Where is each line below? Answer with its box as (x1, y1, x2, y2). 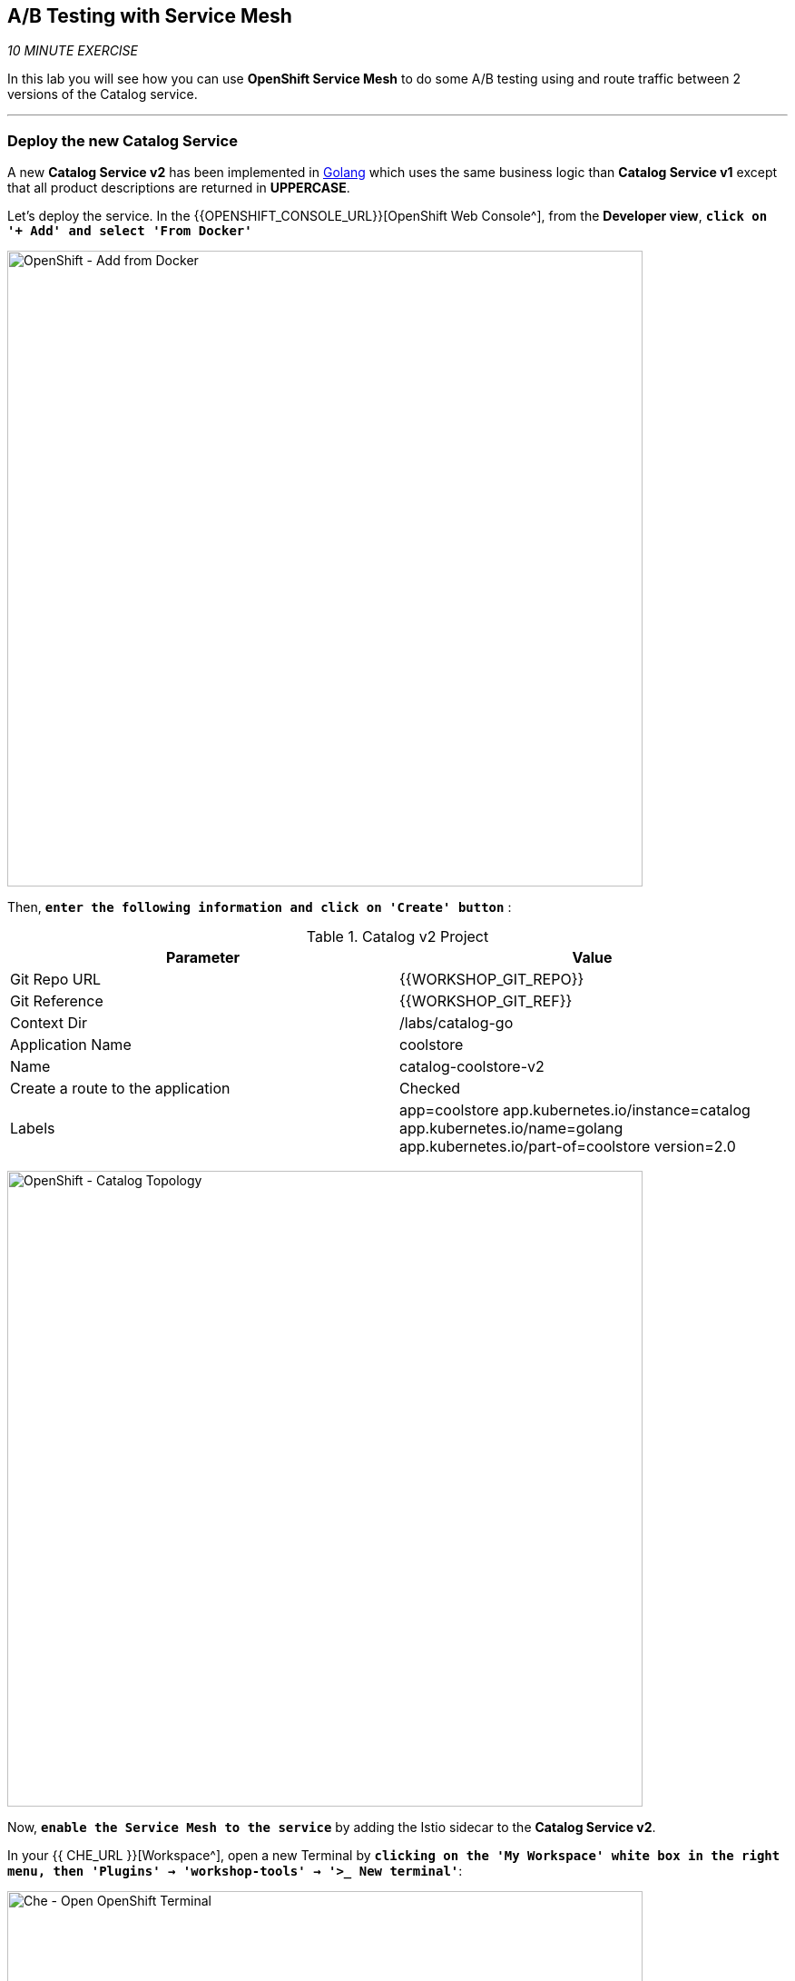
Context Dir (10, 1014, 88, 1033)
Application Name (10, 1035, 132, 1055)
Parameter (166, 948, 240, 967)
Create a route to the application (10, 1079, 231, 1098)
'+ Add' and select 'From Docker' (7, 223, 252, 239)
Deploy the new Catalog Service (7, 131, 238, 150)
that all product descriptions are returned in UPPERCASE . (7, 180, 350, 196)
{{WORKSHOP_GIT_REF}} (399, 992, 573, 1011)
